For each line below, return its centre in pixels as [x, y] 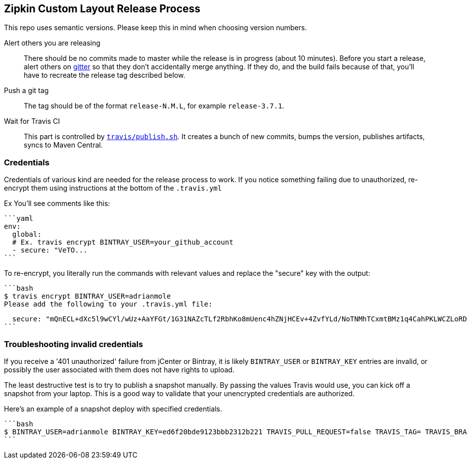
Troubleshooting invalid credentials [74, 344]
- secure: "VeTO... [50, 250]
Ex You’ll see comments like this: [57, 204]
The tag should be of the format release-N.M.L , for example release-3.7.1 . [154, 106]
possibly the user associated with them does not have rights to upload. [119, 369]
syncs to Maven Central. [63, 145]
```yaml [19, 219]
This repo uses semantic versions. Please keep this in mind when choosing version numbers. [156, 28]
